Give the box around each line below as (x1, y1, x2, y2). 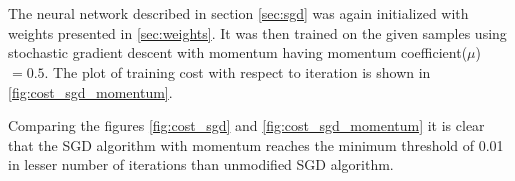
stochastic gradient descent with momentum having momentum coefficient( (8, 42, 468, 63)
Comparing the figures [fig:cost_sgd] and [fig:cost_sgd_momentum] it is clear (8, 115, 485, 136)
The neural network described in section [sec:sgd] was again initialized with (8, 3, 469, 24)
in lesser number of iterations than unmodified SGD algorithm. (8, 154, 394, 175)
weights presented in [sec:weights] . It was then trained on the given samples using (8, 22, 507, 43)
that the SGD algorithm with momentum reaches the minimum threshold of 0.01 (8, 134, 504, 155)
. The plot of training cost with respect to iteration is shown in (44, 61, 431, 82)
